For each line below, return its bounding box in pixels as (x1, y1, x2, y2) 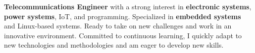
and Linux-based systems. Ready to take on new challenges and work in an (4, 21, 232, 31)
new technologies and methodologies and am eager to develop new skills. (4, 40, 224, 50)
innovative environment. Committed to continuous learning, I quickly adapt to (4, 30, 242, 40)
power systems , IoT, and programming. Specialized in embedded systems (4, 11, 241, 21)
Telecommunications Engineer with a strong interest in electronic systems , (4, 1, 252, 11)
